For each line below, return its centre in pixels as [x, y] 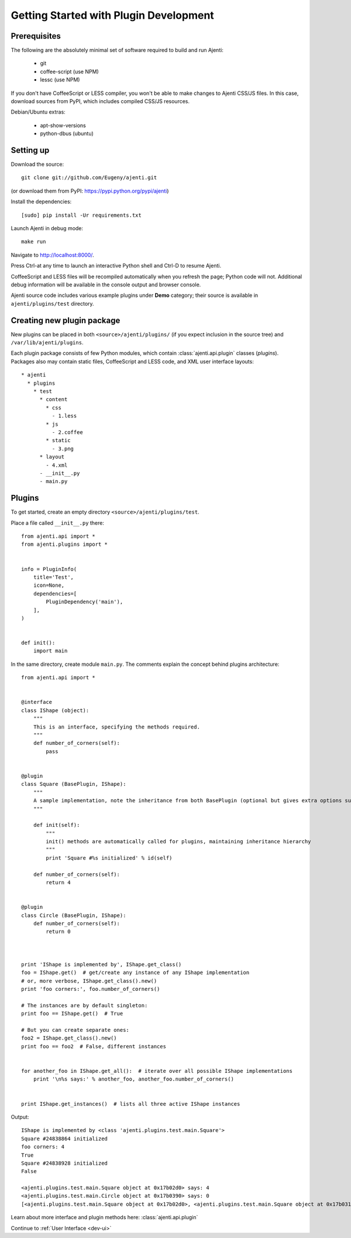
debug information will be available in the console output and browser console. [106, 285]
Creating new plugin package [66, 320]
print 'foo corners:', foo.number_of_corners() [91, 989]
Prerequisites [36, 36]
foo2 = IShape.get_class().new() [69, 1038]
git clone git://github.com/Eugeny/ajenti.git [89, 178]
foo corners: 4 [43, 1147]
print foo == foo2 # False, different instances [94, 1046]
